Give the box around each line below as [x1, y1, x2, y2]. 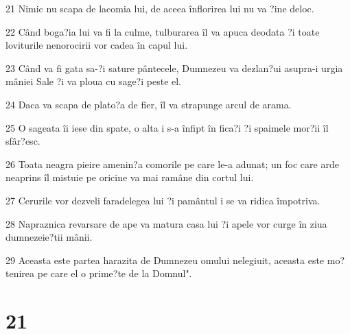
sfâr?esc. [5, 134, 40, 148]
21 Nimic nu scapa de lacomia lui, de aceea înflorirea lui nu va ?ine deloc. [5, 1, 314, 15]
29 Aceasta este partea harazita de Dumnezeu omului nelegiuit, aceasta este [5, 252, 325, 267]
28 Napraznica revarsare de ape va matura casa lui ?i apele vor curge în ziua [5, 216, 327, 230]
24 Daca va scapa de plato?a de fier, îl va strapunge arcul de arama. [5, 97, 292, 111]
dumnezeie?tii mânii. [5, 230, 93, 244]
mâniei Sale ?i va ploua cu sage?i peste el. [5, 74, 182, 88]
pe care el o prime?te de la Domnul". [37, 266, 192, 281]
